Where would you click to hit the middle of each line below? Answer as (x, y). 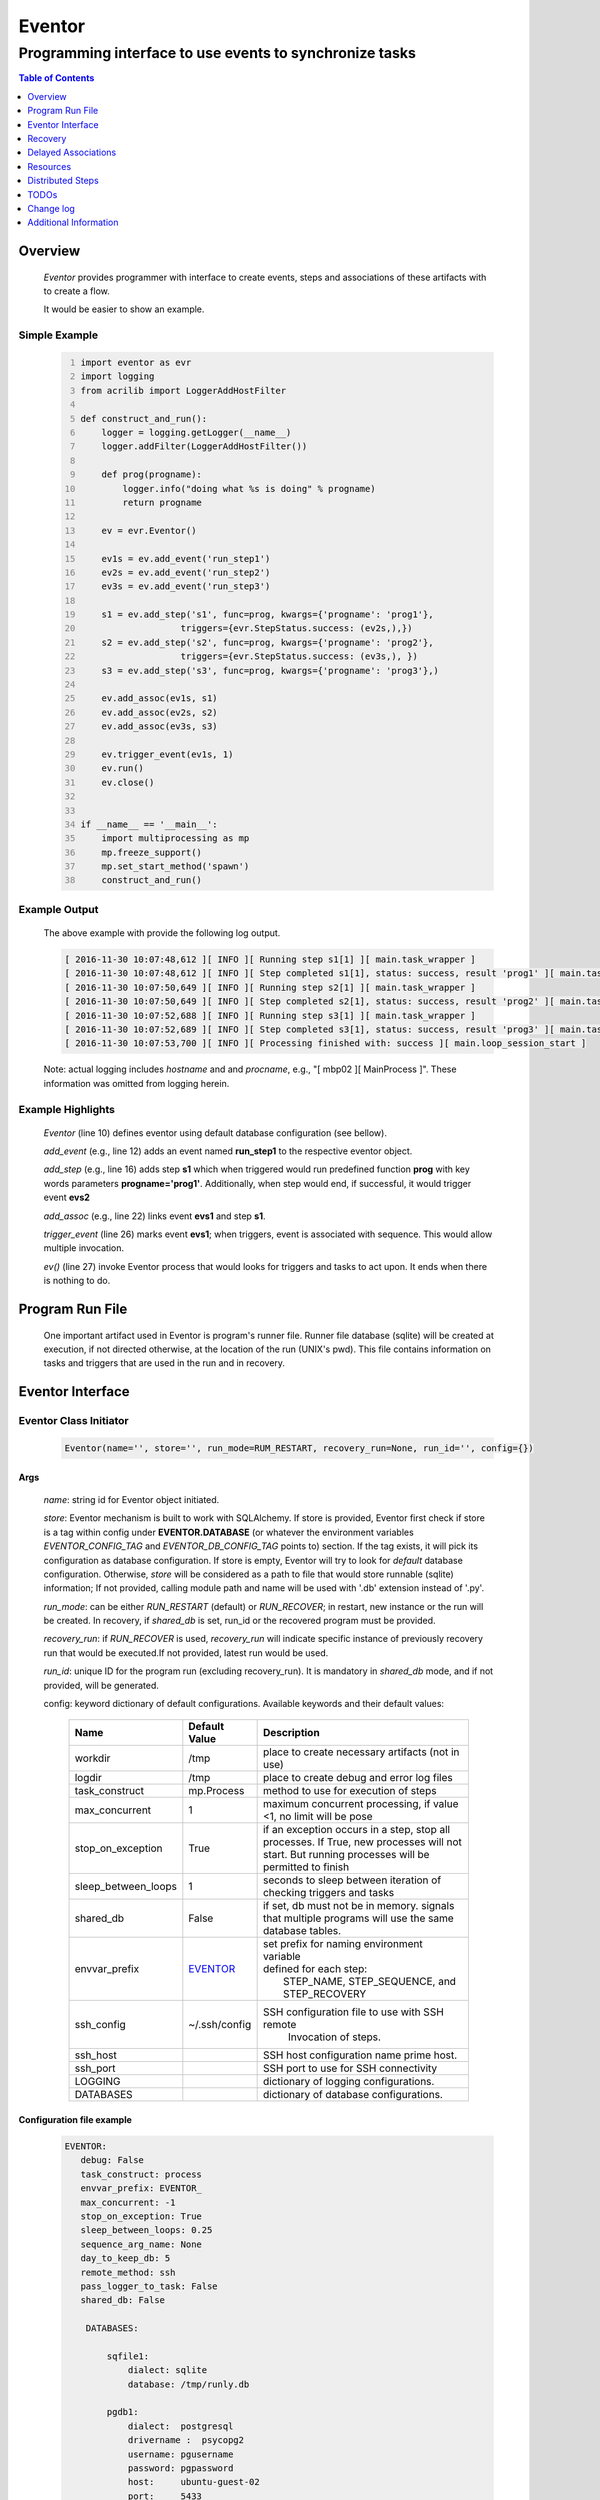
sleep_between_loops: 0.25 (146, 2230)
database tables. (302, 1931)
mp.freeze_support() (151, 852)
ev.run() (123, 768)
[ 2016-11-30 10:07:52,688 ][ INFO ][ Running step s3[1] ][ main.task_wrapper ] (270, 1015)
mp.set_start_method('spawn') (175, 866)
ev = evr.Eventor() (149, 530)
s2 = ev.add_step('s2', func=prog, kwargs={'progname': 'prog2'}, (267, 642)
